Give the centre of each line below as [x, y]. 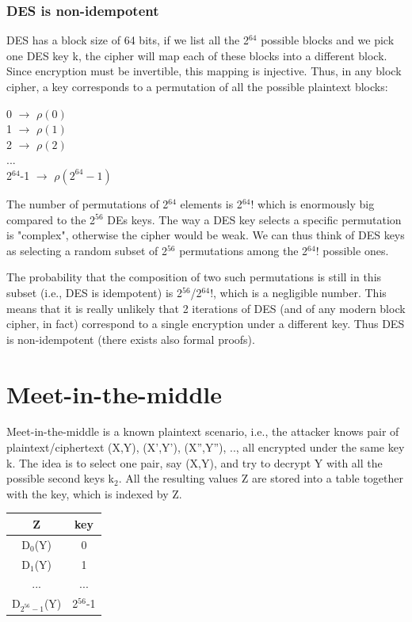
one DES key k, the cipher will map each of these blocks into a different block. [197, 55]
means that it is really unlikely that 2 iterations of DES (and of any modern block [206, 308]
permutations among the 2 [244, 250]
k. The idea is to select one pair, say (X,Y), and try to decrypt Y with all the [195, 462]
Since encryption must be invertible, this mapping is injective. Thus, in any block [204, 71]
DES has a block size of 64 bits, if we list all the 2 [128, 40]
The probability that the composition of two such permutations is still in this [194, 277]
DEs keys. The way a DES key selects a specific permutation [254, 219]
